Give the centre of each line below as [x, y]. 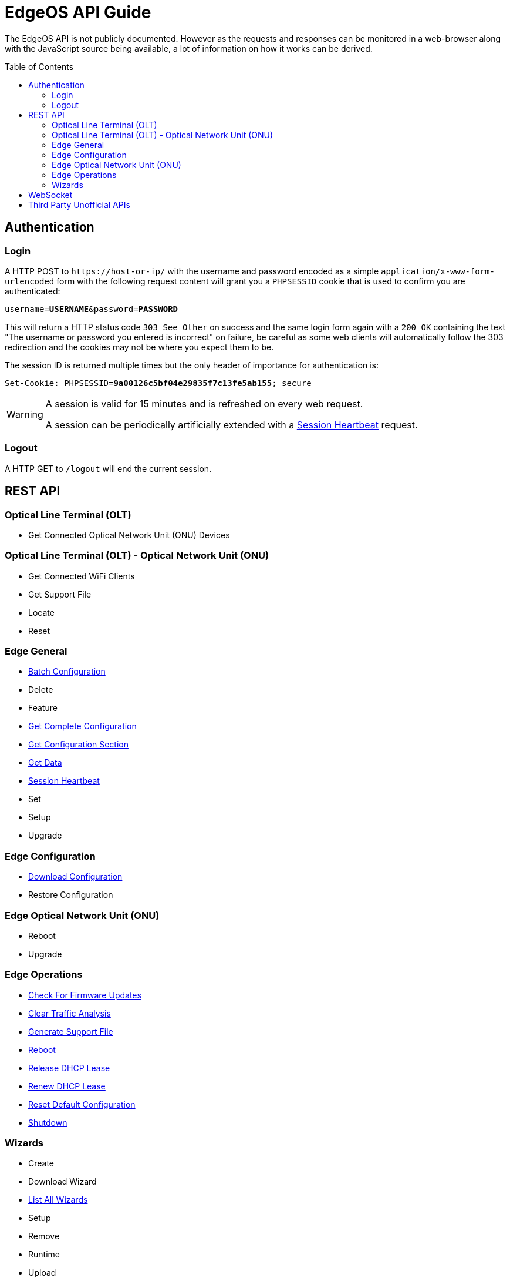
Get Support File [60, 594]
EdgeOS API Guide [78, 12]
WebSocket [50, 195]
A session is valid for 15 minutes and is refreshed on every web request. [204, 403]
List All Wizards [58, 1200]
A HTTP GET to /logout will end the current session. [108, 468]
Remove [44, 1236]
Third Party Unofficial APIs [79, 204]
